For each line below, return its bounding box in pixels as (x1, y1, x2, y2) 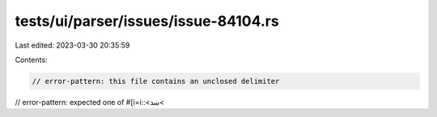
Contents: (15, 55, 48, 65)
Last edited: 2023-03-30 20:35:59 (15, 40, 130, 50)
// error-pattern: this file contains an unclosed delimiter (32, 77, 280, 86)
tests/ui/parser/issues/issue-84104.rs (15, 12, 279, 30)
